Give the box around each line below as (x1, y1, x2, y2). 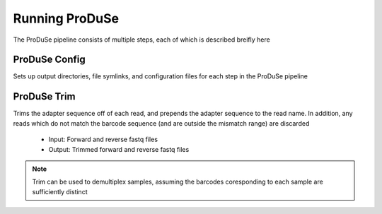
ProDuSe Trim (13, 90, 76, 102)
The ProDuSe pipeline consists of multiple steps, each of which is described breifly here (13, 35, 270, 44)
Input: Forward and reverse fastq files (48, 135, 158, 144)
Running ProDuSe (13, 11, 120, 26)
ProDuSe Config (13, 54, 86, 66)
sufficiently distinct (32, 187, 88, 196)
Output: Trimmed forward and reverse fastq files (48, 145, 190, 153)
